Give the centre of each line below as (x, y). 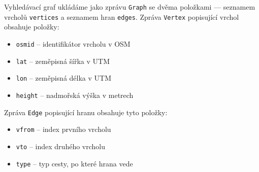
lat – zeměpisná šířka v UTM (63, 61)
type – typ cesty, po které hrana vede (74, 163)
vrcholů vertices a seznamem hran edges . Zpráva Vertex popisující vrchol (122, 16)
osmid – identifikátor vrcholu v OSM (73, 43)
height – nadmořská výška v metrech (75, 95)
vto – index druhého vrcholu (61, 146)
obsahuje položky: (32, 27)
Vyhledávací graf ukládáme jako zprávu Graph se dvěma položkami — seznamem (130, 7)
